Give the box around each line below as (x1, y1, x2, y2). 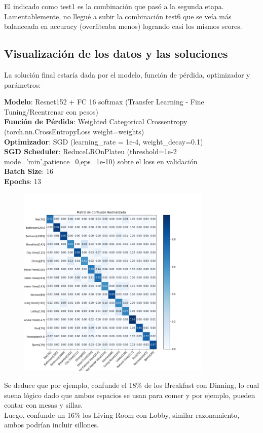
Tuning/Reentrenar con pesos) (4, 106, 98, 117)
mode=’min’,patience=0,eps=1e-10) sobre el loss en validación (4, 156, 198, 166)
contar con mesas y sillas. (4, 400, 83, 410)
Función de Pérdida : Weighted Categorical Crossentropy (4, 116, 187, 127)
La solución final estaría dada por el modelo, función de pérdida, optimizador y (4, 69, 250, 80)
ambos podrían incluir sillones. (4, 419, 99, 430)
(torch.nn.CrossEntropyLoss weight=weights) (4, 126, 144, 136)
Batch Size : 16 (4, 166, 54, 176)
